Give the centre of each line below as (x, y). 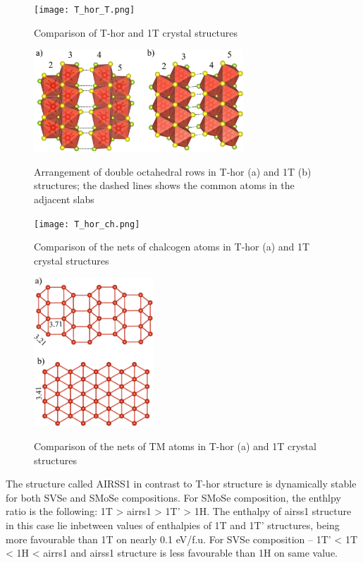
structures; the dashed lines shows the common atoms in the (164, 185)
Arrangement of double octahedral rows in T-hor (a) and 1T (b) (173, 171)
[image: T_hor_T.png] (85, 10)
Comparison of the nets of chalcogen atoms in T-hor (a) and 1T (172, 247)
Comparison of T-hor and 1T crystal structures (136, 32)
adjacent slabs (64, 199)
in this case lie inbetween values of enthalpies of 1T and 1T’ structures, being (173, 525)
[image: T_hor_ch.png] (87, 224)
